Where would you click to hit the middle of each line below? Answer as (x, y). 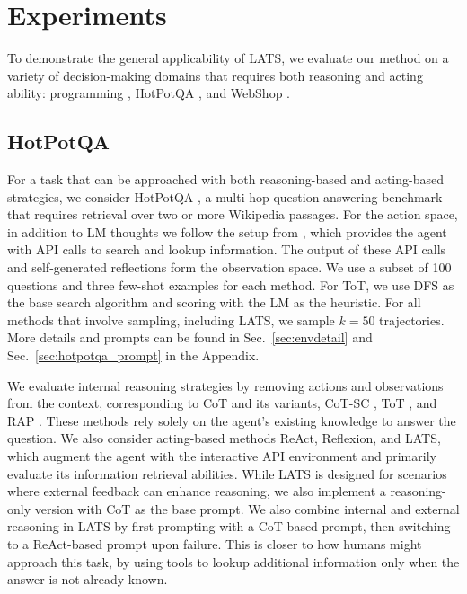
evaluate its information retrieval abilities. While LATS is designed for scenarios (227, 473)
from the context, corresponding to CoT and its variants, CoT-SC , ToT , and (222, 403)
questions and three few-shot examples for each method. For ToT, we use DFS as (231, 284)
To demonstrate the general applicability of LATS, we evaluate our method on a (228, 58)
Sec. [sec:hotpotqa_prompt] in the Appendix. (133, 355)
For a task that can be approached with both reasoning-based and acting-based (225, 179)
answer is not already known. (88, 579)
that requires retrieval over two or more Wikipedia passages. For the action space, (233, 214)
